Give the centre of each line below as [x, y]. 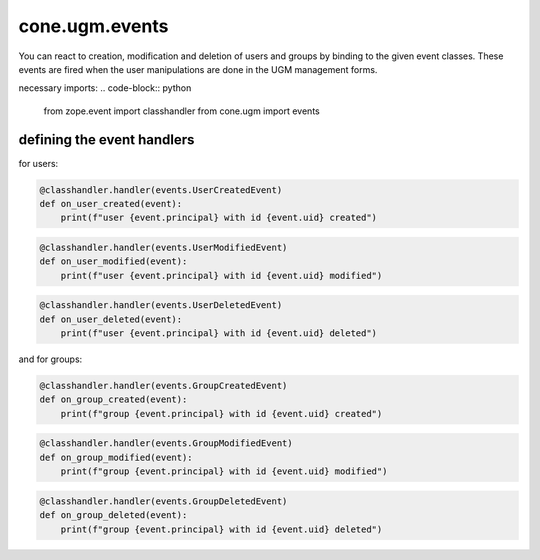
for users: [38, 163]
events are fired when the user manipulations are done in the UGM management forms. [198, 69]
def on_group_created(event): [113, 399]
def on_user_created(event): [111, 203]
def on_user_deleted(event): [111, 319]
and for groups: [50, 359]
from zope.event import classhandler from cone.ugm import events [181, 111]
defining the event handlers [106, 139]
